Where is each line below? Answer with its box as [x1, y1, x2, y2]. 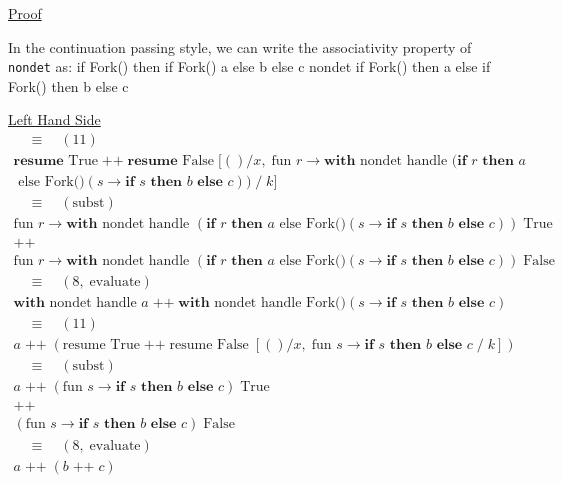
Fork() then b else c [8, 75, 129, 96]
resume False [169, 338, 249, 353]
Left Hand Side [8, 109, 101, 130]
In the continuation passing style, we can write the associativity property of [8, 36, 472, 57]
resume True [62, 338, 140, 353]
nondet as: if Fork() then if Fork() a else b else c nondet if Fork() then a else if [8, 56, 491, 77]
